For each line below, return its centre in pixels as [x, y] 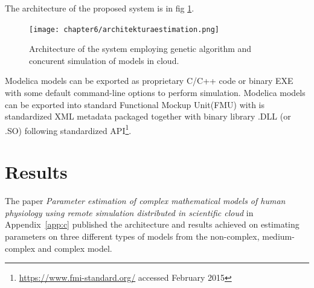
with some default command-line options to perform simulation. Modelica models [155, 93]
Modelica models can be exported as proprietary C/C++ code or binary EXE [149, 81]
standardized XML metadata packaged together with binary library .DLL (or [148, 116]
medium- [278, 236]
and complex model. [75, 248]
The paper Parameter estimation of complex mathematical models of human [145, 201]
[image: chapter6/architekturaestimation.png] [124, 29]
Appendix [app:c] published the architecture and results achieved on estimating [152, 224]
